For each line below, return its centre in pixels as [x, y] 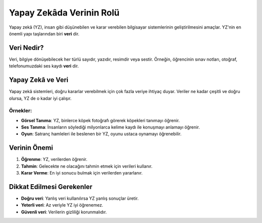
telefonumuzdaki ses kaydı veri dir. [44, 66]
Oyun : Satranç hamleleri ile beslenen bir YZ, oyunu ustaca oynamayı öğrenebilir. [101, 134]
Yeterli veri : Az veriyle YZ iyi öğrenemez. [62, 205]
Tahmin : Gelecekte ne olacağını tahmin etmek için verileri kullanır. [87, 166]
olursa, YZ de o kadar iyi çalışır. [40, 98]
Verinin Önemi [31, 148]
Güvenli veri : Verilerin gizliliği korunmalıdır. [64, 212]
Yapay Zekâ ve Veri [39, 80]
